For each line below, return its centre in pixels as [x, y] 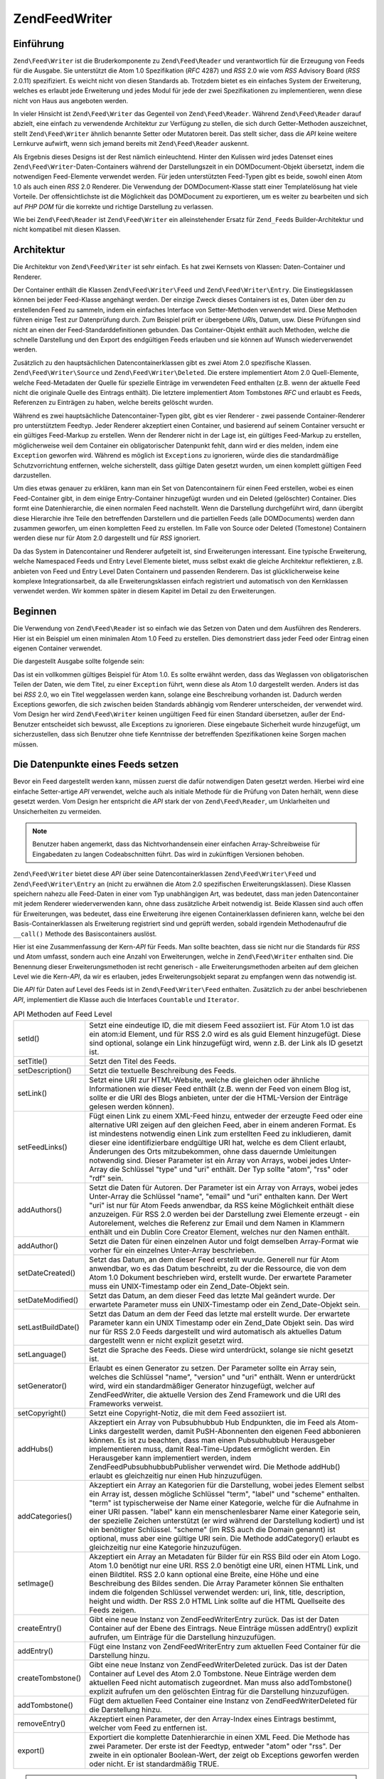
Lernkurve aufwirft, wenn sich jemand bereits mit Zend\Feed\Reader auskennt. [131, 144]
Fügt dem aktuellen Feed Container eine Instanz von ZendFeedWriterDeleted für [223, 1701]
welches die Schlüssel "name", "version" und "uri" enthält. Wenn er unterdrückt [222, 1377]
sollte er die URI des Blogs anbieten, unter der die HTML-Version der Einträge [219, 1097]
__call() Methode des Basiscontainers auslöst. [85, 934]
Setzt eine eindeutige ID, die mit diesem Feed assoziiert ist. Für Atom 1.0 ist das [222, 1025]
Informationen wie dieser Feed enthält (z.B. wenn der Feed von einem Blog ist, [220, 1089]
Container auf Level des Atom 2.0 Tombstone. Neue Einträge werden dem [213, 1674]
